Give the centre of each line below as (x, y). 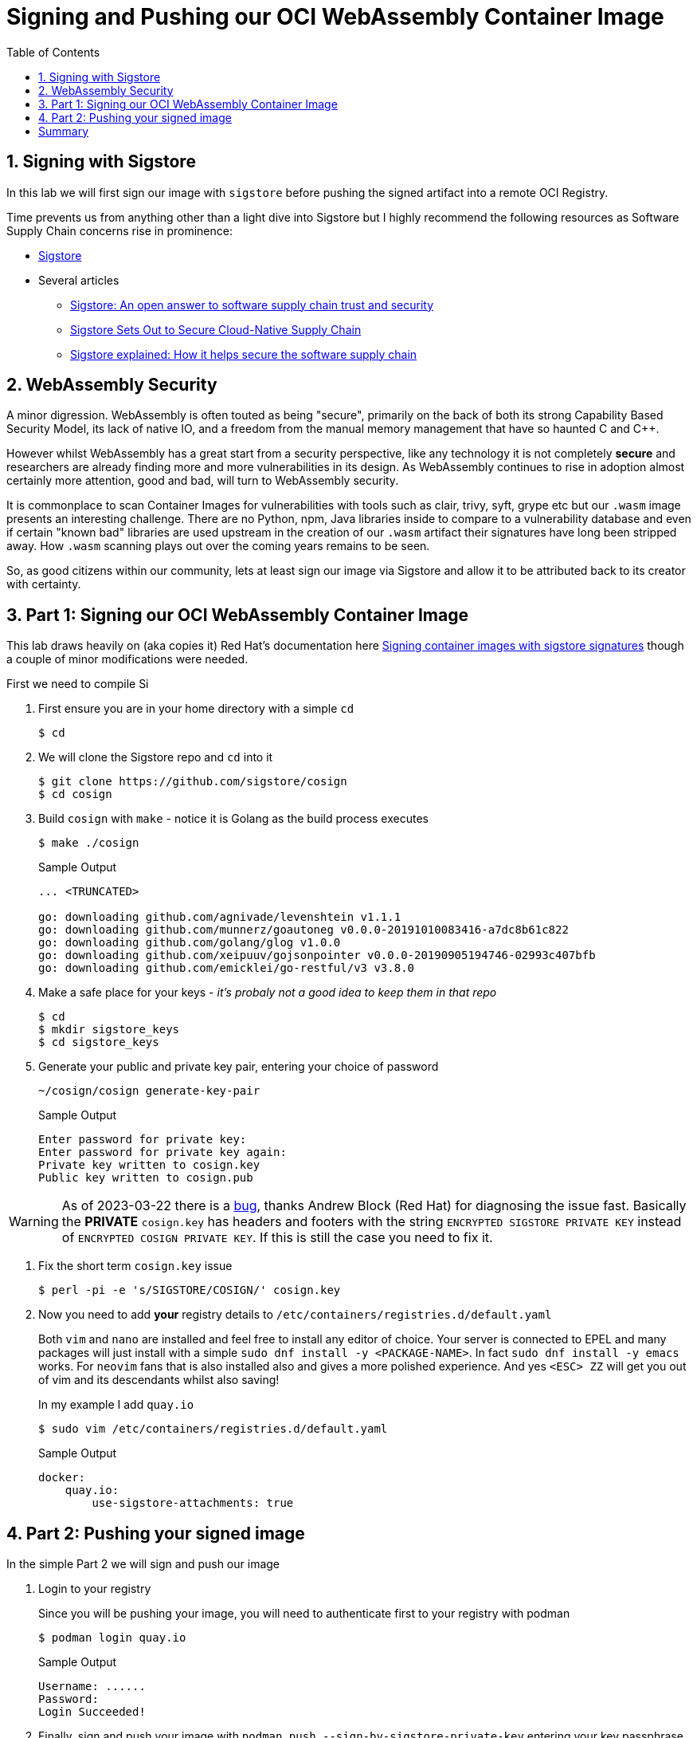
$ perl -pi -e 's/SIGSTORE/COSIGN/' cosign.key (190, 1290)
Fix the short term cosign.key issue (135, 1266)
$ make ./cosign (89, 843)
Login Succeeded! (92, 1712)
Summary (64, 131)
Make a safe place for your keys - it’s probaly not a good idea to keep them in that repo (268, 993)
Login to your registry (95, 1589)
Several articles (79, 280)
